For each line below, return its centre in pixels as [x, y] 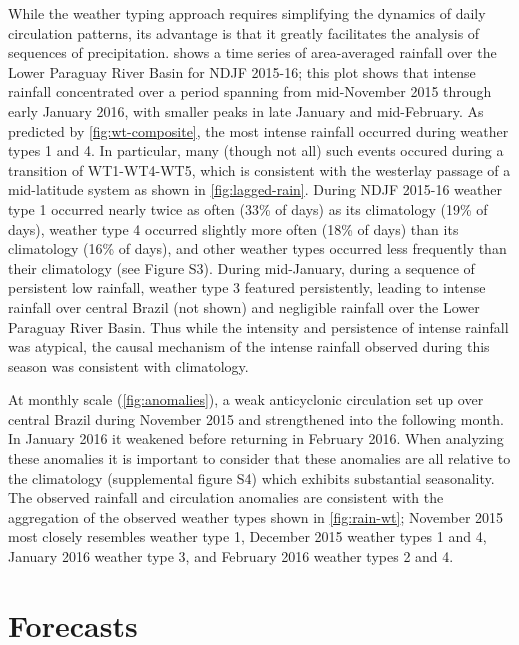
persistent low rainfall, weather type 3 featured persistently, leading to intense [247, 287]
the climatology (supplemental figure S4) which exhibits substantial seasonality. [251, 477]
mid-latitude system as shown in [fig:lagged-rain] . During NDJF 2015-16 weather [255, 189]
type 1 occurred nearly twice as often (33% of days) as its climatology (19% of [248, 208]
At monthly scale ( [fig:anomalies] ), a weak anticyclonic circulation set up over [246, 399]
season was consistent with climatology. [128, 365]
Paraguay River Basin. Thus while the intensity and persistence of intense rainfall [258, 326]
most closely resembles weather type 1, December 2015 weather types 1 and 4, [247, 536]
